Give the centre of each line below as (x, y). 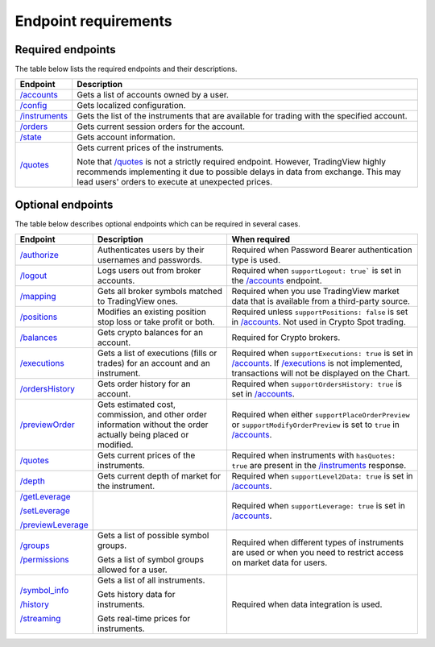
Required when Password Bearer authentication (322, 250)
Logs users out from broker (149, 271)
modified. (115, 445)
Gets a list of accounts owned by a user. (153, 95)
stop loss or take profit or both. (156, 322)
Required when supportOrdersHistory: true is (317, 384)
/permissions (45, 560)
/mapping (38, 297)
